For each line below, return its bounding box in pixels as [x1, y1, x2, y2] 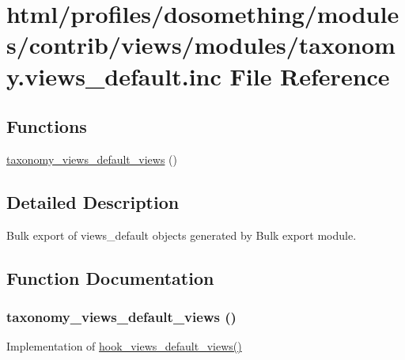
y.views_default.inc [6, 59, 221, 92]
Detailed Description [6, 189, 180, 214]
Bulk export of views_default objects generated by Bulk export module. [6, 226, 357, 243]
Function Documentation [6, 265, 214, 290]
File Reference [229, 59, 390, 92]
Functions [6, 114, 87, 138]
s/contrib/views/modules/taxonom [6, 28, 396, 61]
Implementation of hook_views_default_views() [6, 338, 242, 354]
